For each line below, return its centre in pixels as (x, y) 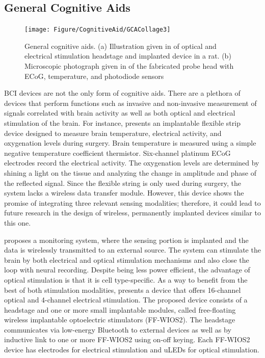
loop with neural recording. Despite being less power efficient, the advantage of (127, 270)
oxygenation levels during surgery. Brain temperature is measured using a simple (130, 143)
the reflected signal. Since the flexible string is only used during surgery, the (123, 183)
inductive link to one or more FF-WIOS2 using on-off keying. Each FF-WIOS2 (127, 339)
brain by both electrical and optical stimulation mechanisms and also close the (127, 259)
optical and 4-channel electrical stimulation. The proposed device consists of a (126, 300)
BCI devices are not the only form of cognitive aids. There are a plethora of (122, 93)
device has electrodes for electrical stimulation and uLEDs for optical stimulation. (132, 350)
